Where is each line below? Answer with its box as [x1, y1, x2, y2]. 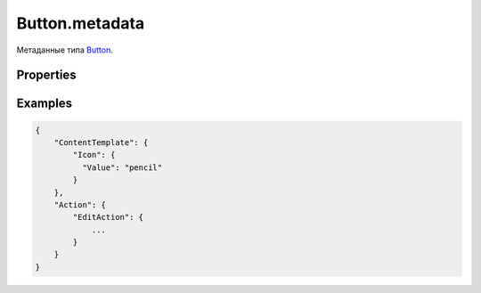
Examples [16, 96, 73, 111]
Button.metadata [16, 13, 145, 33]
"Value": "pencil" [81, 162, 163, 173]
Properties [16, 68, 77, 83]
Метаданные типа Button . [16, 45, 113, 55]
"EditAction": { [72, 212, 144, 223]
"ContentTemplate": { [53, 137, 149, 147]
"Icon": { [72, 150, 116, 160]
